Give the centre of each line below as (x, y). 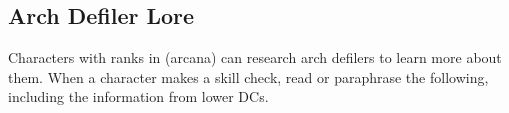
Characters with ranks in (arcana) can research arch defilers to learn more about (255, 57)
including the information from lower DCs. (138, 96)
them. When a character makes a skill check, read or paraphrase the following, (248, 76)
